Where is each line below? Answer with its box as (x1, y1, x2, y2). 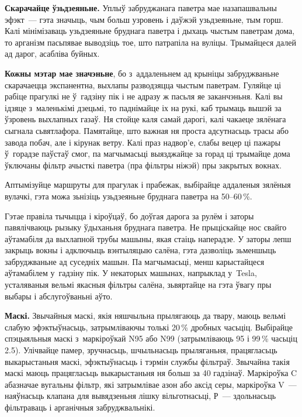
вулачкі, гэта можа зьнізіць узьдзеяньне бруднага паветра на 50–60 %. (5, 189, 252, 202)
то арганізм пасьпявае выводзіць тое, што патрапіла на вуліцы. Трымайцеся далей (5, 36, 296, 48)
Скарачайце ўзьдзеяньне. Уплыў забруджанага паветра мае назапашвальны (5, 2, 277, 13)
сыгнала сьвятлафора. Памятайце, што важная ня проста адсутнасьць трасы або (5, 124, 289, 136)
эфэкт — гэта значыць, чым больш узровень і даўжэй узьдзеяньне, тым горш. (5, 13, 283, 25)
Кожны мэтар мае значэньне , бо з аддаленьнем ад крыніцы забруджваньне (5, 67, 279, 79)
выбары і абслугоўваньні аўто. (5, 290, 113, 302)
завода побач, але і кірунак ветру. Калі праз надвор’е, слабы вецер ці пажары (5, 136, 281, 148)
